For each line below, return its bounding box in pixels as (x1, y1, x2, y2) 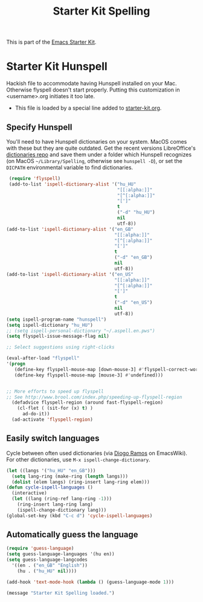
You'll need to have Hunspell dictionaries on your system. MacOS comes (6, 138, 187, 145)
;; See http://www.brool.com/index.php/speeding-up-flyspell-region (6, 394, 182, 400)
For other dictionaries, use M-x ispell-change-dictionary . (6, 456, 150, 463)
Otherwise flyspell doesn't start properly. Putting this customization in (6, 86, 180, 93)
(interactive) (11, 490, 47, 497)
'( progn (6, 361, 26, 367)
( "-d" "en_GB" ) (114, 255, 153, 261)
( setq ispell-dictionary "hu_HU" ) (6, 322, 94, 328)
